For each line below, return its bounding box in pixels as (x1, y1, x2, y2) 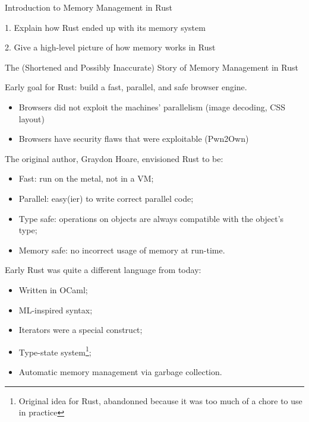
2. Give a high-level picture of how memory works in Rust (5, 41, 216, 53)
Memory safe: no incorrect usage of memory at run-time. (18, 243, 225, 256)
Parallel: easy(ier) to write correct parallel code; (18, 192, 194, 204)
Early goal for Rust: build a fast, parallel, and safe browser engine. (5, 81, 247, 93)
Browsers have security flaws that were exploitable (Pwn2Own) (18, 132, 249, 145)
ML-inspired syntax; (18, 303, 93, 316)
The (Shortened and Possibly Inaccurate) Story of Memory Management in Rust (5, 61, 298, 73)
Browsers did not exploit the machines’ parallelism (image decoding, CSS (18, 100, 286, 113)
